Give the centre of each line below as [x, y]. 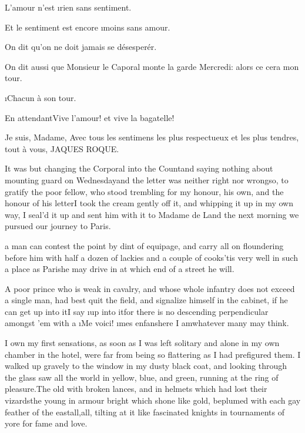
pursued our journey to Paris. [58, 226]
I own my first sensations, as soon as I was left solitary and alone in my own [142, 343]
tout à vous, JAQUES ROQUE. [62, 148]
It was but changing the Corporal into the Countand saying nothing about [139, 168]
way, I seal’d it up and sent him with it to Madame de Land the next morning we [152, 214]
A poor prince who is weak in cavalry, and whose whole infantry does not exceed [150, 288]
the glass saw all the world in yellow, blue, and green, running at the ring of [142, 377]
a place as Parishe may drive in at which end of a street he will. [120, 269]
